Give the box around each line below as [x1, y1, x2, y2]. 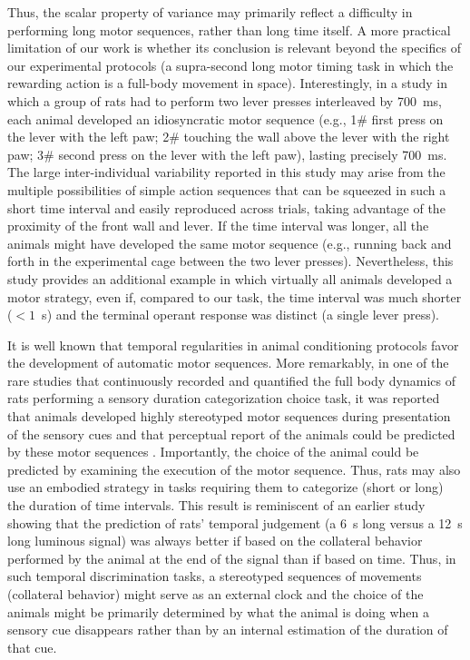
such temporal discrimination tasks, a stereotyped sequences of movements [7, 566, 422, 586]
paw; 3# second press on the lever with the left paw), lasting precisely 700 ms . [7, 144, 447, 163]
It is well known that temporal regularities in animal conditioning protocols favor [7, 335, 459, 354]
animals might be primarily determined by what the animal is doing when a [7, 602, 430, 621]
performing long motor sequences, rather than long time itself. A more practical [7, 20, 451, 39]
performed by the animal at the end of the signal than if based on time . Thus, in [7, 548, 456, 567]
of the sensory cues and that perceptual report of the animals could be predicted [7, 424, 455, 443]
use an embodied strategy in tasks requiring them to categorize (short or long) [7, 478, 444, 497]
